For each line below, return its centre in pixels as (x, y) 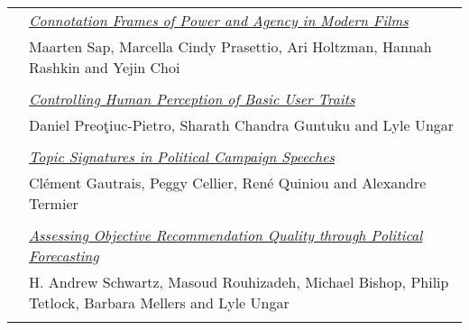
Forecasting (64, 256)
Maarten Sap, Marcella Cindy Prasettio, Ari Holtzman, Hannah (230, 46)
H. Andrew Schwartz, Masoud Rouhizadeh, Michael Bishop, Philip (239, 282)
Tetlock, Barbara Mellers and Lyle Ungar (159, 302)
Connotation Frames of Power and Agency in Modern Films (219, 20)
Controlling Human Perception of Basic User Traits (192, 99)
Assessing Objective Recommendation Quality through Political (226, 235)
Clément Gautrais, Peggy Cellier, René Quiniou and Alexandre (228, 183)
